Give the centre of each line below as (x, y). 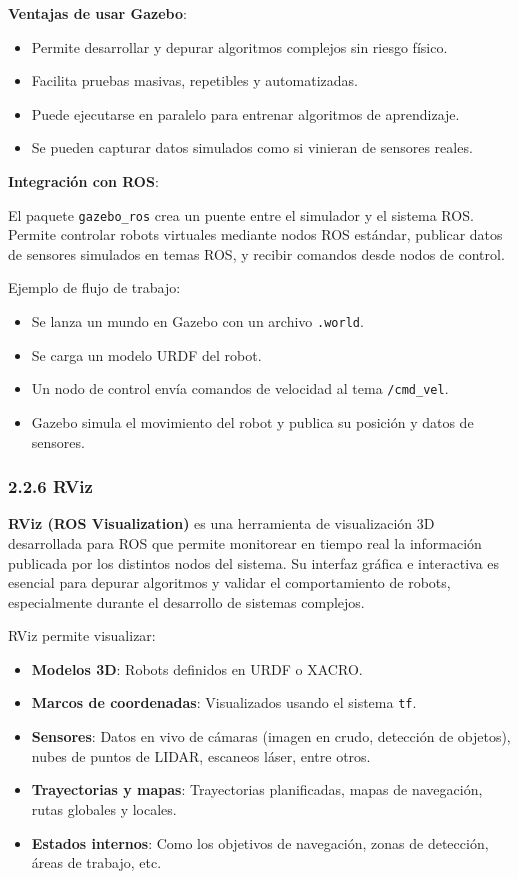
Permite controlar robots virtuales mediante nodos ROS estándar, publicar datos (255, 234)
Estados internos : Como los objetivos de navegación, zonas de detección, (260, 842)
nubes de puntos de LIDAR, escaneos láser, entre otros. (201, 755)
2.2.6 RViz (50, 486)
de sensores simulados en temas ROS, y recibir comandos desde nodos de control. (256, 253)
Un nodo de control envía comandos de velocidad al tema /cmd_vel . (240, 388)
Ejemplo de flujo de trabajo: (94, 287)
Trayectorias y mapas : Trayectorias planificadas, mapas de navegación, (257, 789)
